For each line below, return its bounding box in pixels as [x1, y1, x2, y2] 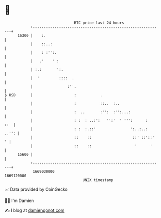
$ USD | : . [4, 92, 103, 98]
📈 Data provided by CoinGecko [4, 186, 68, 192]
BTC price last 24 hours [74, 20, 124, 25]
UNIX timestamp [82, 177, 113, 183]
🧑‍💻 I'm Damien [4, 198, 34, 203]
